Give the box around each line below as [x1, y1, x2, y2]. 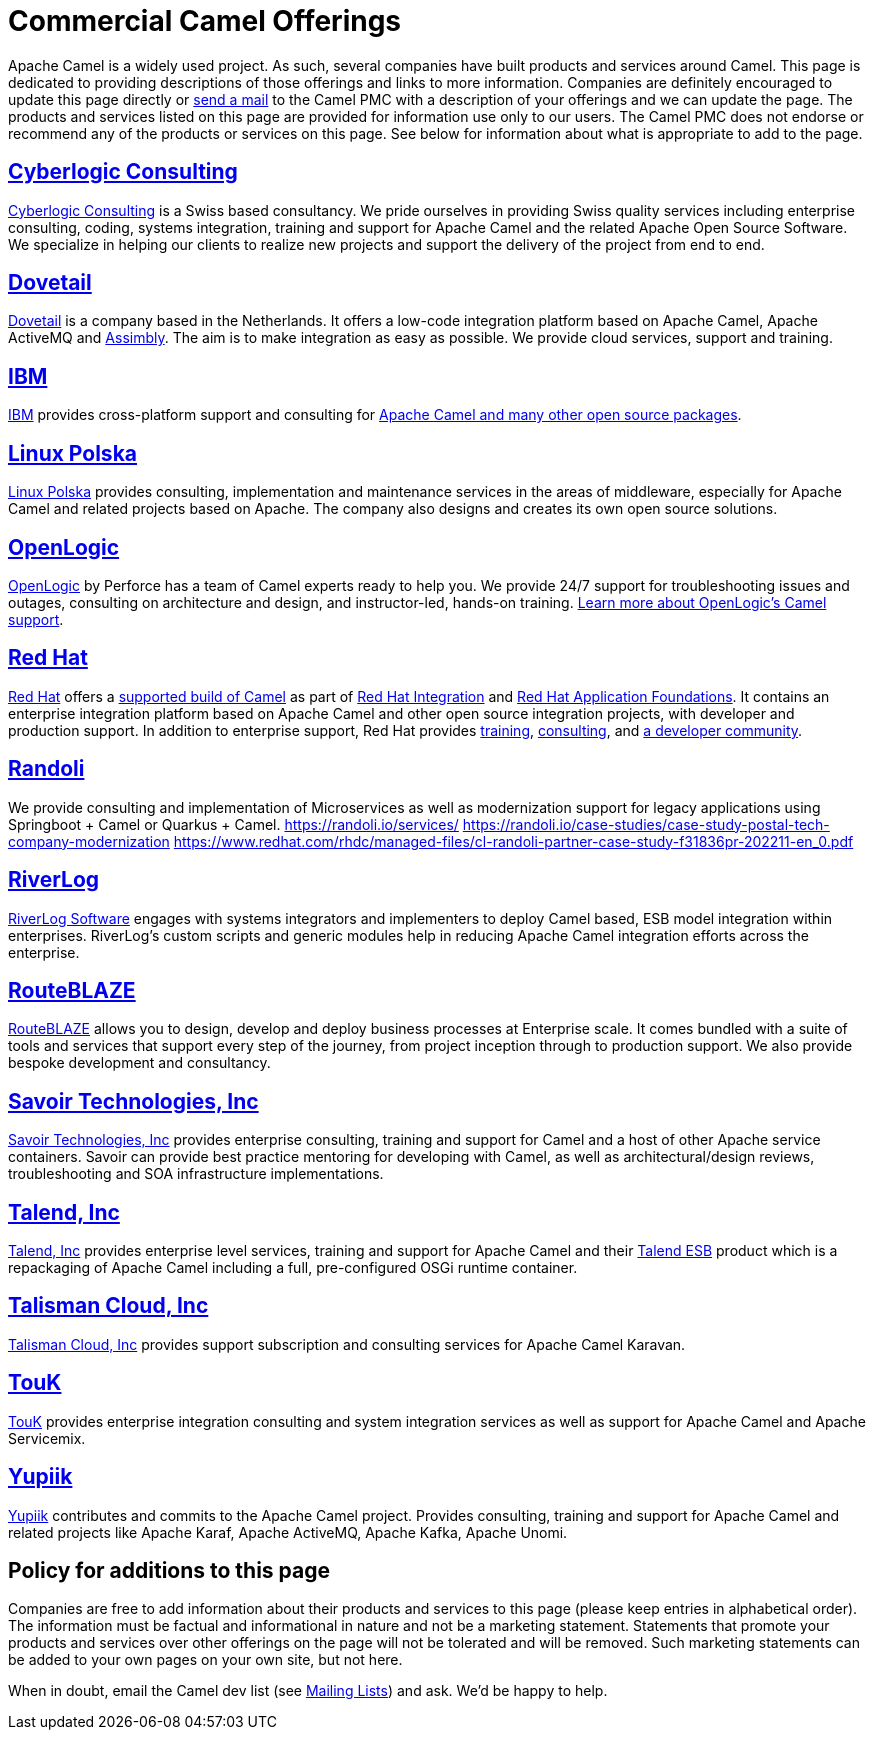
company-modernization [8, 832, 170, 850]
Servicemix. [8, 1429, 86, 1447]
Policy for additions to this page [8, 1557, 331, 1583]
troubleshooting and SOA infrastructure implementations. [8, 1165, 384, 1183]
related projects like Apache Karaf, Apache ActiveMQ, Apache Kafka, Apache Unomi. [8, 1523, 568, 1541]
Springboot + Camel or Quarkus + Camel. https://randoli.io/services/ [8, 815, 459, 833]
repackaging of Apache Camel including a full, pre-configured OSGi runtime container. [8, 1259, 578, 1277]
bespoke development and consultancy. [8, 1054, 271, 1072]
